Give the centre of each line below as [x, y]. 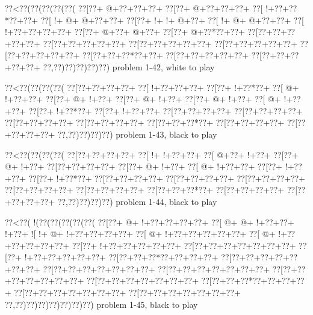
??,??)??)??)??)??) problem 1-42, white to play [129, 66]
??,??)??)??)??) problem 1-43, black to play [137, 134]
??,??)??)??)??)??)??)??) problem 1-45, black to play [101, 304]
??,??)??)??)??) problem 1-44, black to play [137, 201]
